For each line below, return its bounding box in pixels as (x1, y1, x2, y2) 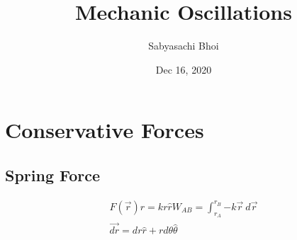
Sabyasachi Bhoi (148, 38, 219, 53)
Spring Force (5, 164, 101, 185)
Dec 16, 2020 (155, 62, 212, 76)
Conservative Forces (5, 115, 204, 144)
